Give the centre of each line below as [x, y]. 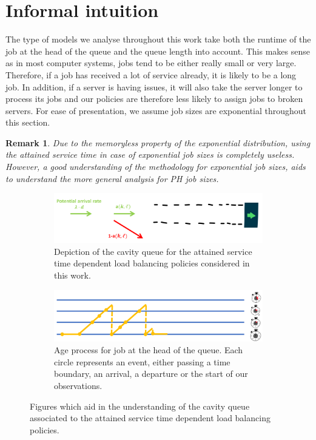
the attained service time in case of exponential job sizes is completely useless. [150, 154]
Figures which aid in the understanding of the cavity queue [140, 406]
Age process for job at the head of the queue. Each [149, 350]
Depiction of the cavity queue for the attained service [153, 251]
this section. [28, 122]
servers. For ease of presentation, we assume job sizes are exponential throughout [156, 110]
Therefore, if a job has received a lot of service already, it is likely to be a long [151, 74]
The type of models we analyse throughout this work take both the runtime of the [158, 39]
